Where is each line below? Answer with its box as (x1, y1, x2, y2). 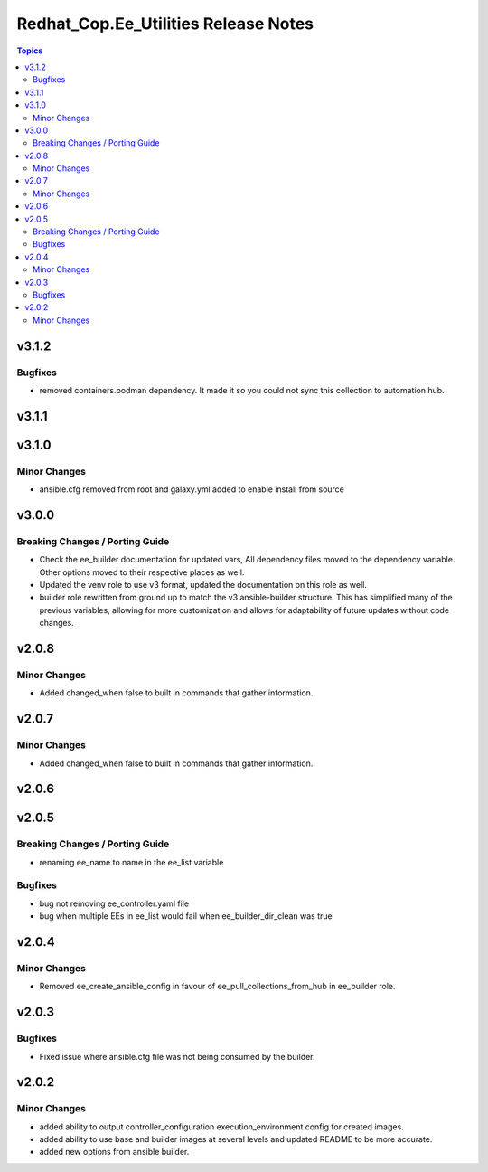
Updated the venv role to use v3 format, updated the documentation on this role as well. (39, 580, 368, 591)
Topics (16, 45, 43, 56)
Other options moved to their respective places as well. (39, 566, 245, 578)
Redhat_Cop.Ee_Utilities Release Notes (16, 14, 314, 33)
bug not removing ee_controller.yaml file (39, 898, 190, 909)
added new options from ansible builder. (39, 1147, 190, 1158)
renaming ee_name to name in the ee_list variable (39, 856, 224, 867)
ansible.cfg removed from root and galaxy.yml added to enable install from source (39, 484, 345, 495)
